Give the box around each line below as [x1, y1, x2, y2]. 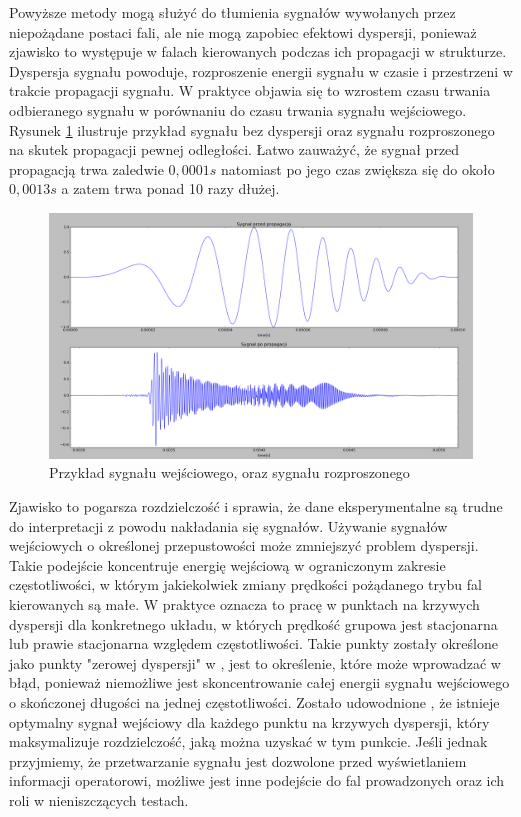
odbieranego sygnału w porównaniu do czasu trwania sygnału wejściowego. [9, 99, 467, 120]
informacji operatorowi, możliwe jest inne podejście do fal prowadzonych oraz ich [9, 770, 505, 791]
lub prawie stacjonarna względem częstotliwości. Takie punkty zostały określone [9, 633, 498, 654]
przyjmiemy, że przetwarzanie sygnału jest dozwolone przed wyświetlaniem [9, 750, 467, 771]
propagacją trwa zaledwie [9, 158, 164, 179]
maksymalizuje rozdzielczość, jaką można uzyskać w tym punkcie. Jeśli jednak [9, 731, 488, 752]
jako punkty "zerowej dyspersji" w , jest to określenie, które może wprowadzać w [9, 652, 501, 673]
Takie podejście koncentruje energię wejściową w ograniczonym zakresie [9, 554, 446, 575]
